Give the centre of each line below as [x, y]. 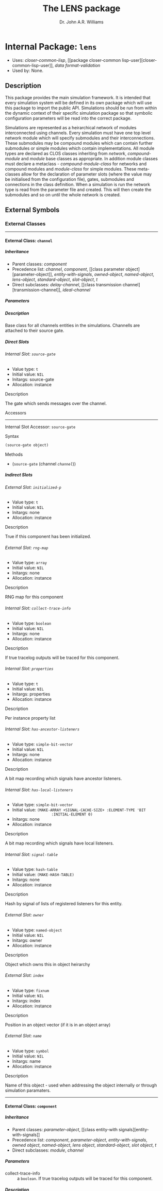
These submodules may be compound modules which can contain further [79, 143]
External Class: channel [29, 241]
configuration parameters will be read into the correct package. [68, 118]
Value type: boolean [32, 623]
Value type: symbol [31, 1051]
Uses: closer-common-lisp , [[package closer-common [66, 60]
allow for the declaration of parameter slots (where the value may [86, 174]
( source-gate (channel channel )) [44, 464]
